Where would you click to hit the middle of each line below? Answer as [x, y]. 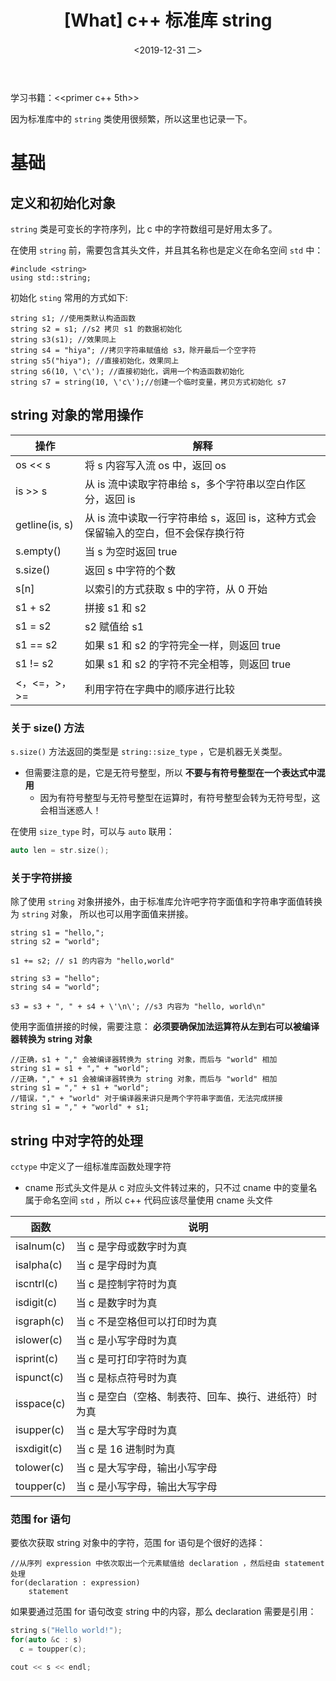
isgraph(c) [40, 1321]
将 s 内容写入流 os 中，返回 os [155, 465]
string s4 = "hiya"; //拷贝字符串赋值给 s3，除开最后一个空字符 [133, 350]
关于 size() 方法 [47, 728]
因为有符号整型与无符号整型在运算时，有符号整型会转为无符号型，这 [180, 798]
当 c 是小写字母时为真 [126, 1341]
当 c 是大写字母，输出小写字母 [146, 1468]
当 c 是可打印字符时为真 [131, 1359]
